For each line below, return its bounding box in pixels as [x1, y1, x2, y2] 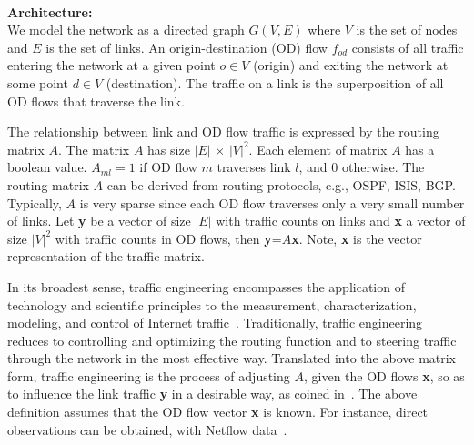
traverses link [217, 157, 291, 177]
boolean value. [7, 157, 87, 177]
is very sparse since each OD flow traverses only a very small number [79, 193, 465, 212]
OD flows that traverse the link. [7, 91, 185, 110]
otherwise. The [341, 157, 425, 177]
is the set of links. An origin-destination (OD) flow [45, 37, 328, 56]
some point [7, 73, 68, 92]
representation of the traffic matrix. [7, 247, 205, 266]
